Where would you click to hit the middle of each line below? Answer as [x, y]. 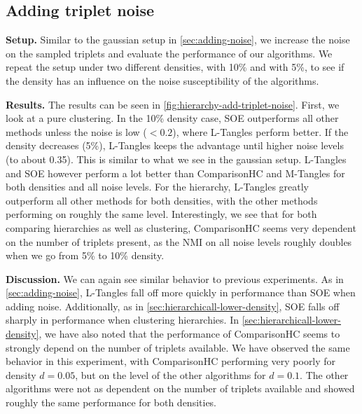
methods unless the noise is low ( [76, 131]
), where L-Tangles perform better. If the [260, 131]
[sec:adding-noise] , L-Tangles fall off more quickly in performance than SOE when [181, 292]
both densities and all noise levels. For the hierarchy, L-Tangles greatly [157, 187]
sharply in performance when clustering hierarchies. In [122, 320]
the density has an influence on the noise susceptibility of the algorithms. [162, 80]
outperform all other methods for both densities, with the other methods [162, 200]
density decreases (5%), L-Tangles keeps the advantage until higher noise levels [175, 145]
